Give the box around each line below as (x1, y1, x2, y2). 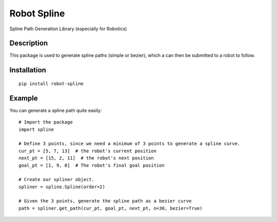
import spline (18, 126, 54, 132)
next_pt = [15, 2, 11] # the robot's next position (18, 155, 154, 161)
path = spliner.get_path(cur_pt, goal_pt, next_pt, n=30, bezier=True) (18, 205, 203, 211)
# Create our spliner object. (18, 177, 95, 183)
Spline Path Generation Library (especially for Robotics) (9, 26, 127, 32)
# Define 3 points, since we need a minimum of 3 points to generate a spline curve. (18, 141, 241, 147)
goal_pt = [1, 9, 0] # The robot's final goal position (18, 162, 165, 168)
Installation (9, 66, 46, 74)
